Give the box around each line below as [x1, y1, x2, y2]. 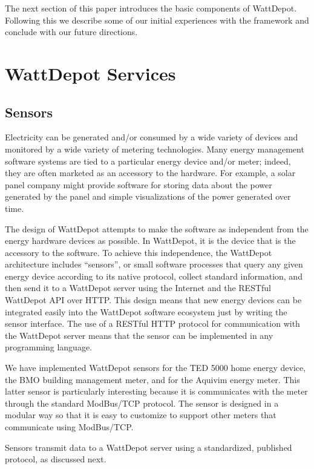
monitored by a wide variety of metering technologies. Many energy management [5, 142, 304, 155]
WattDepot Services [5, 61, 176, 85]
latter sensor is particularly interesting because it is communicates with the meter [5, 385, 308, 398]
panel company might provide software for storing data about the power [5, 178, 272, 191]
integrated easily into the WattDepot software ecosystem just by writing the [5, 305, 287, 318]
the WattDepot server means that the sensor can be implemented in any [5, 329, 273, 341]
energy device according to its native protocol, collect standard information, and [5, 269, 303, 282]
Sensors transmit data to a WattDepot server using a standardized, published [5, 441, 292, 453]
